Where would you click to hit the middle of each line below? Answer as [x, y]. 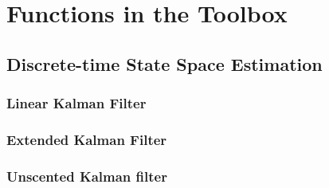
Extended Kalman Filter [87, 139]
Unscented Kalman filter [87, 176]
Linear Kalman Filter [76, 103]
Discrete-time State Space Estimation [164, 63]
